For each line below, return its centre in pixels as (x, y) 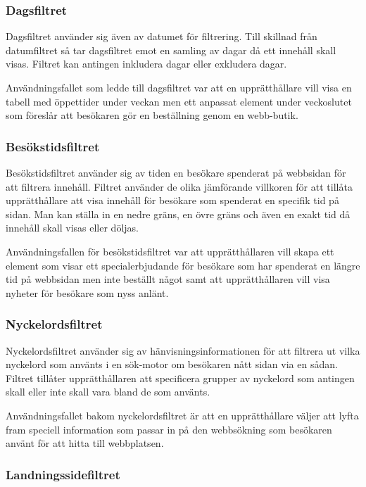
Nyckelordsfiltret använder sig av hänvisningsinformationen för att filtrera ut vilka (183, 350)
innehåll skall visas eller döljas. (72, 228)
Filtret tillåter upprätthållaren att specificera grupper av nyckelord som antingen (180, 378)
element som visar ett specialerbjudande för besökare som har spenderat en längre (183, 265)
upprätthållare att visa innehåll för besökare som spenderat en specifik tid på (172, 200)
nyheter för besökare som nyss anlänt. (87, 292)
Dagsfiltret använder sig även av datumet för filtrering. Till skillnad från (162, 36)
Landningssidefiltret (63, 474)
